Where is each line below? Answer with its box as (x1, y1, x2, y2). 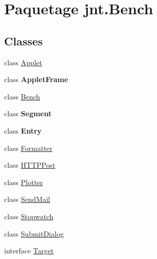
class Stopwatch (4, 211, 54, 221)
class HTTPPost (4, 160, 56, 170)
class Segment (4, 108, 52, 119)
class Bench (4, 91, 40, 101)
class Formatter (4, 142, 53, 153)
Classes (4, 33, 43, 48)
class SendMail (4, 194, 51, 204)
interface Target (4, 245, 54, 256)
